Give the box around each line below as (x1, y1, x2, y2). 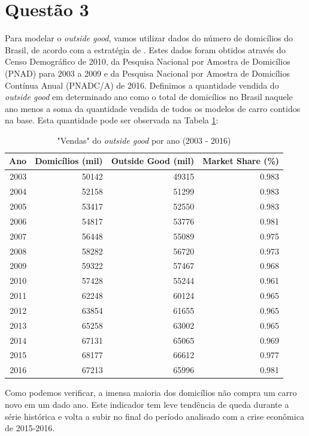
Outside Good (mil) (111, 155, 195, 167)
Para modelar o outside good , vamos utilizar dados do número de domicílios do (5, 32, 293, 44)
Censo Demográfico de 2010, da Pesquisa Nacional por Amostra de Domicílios (5, 55, 290, 68)
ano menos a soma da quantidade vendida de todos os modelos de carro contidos (5, 102, 301, 114)
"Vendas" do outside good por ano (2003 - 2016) (57, 134, 231, 146)
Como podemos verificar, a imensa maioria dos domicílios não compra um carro (5, 386, 297, 399)
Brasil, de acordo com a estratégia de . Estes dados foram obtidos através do (5, 43, 286, 56)
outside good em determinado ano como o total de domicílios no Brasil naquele (5, 90, 293, 103)
